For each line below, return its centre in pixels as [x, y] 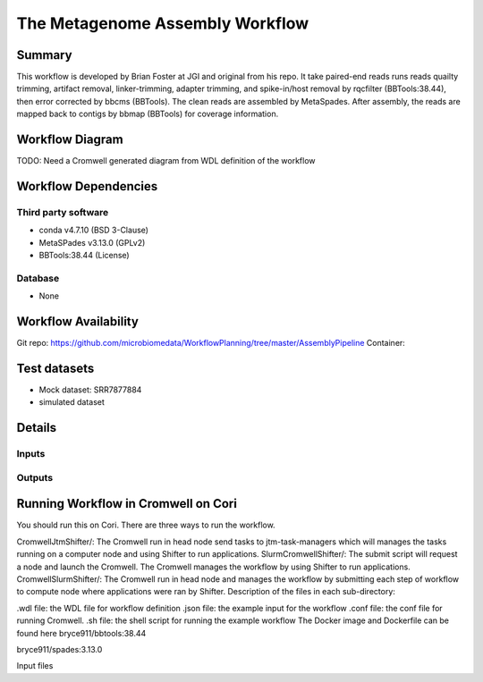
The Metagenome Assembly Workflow [163, 23]
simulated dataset [72, 402]
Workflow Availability [77, 322]
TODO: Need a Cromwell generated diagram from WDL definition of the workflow [166, 161]
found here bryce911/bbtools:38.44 [81, 633]
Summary [44, 55]
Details [37, 428]
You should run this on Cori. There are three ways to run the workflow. [146, 525]
